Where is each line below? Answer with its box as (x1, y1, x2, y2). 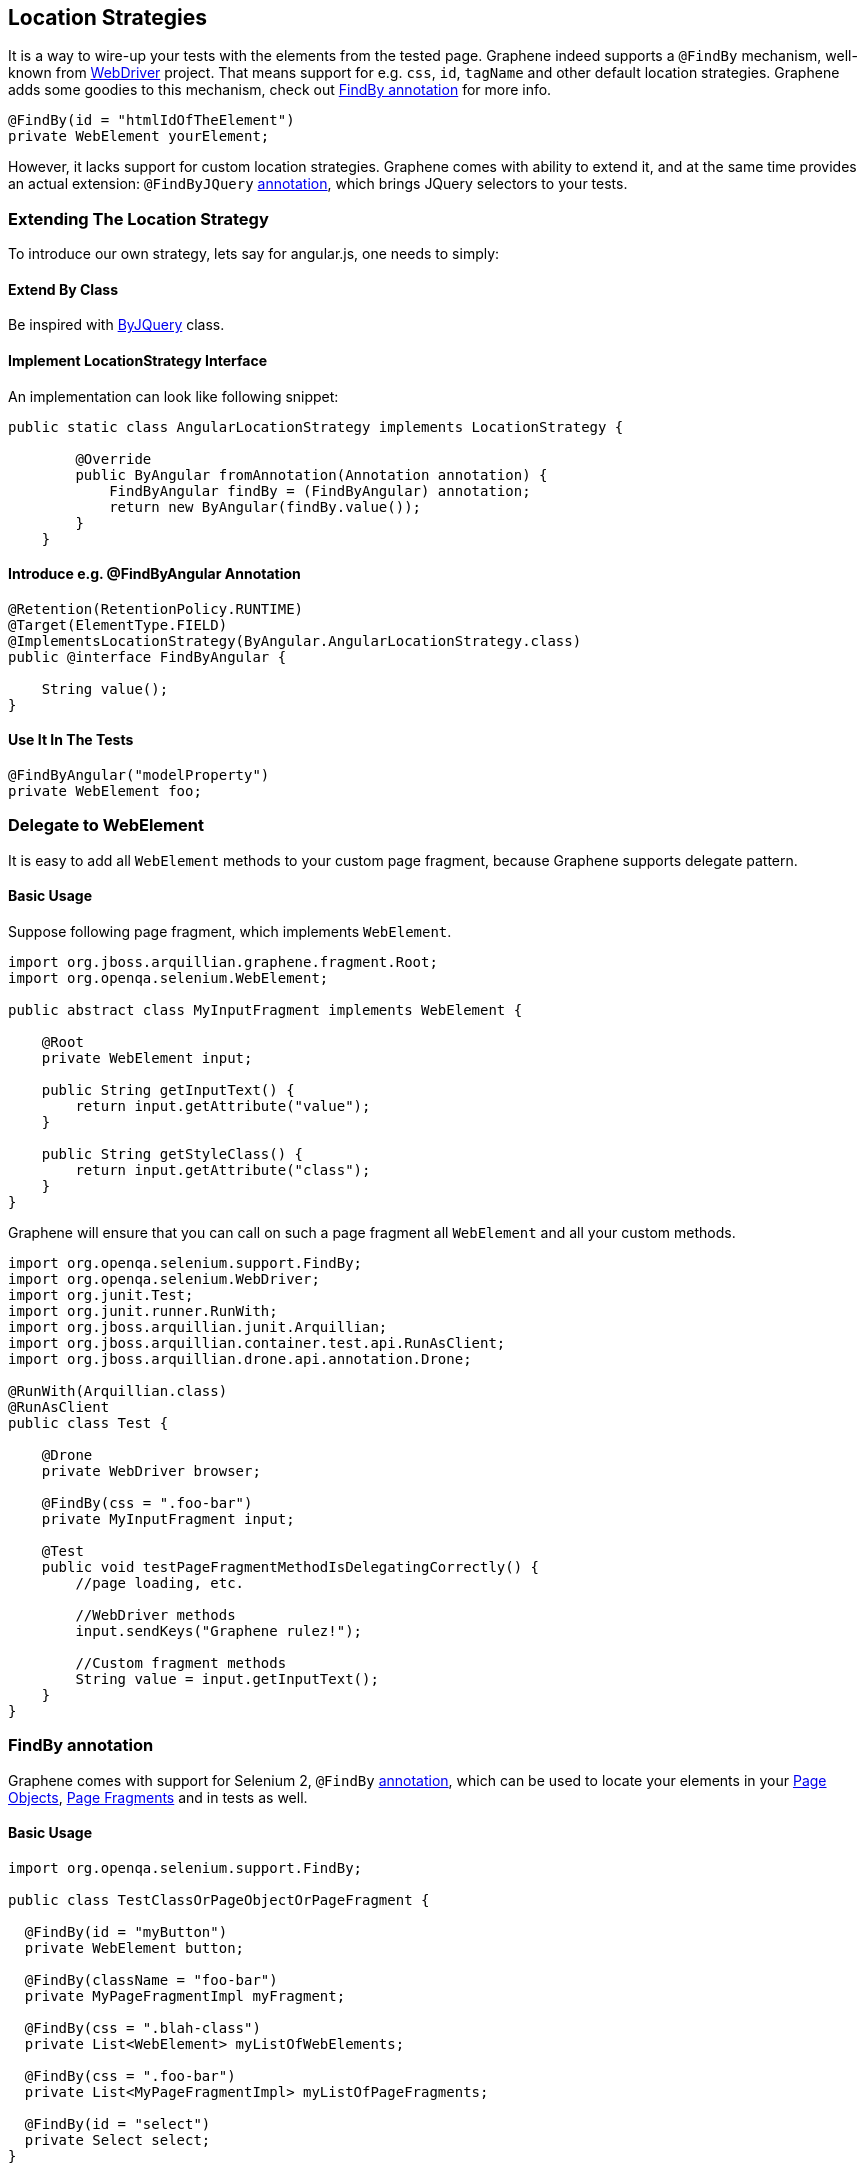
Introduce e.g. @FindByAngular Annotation (8, 565, 301, 583)
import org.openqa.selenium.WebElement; (8, 970, 329, 987)
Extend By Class (8, 280, 118, 298)
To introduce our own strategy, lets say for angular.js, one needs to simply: (8, 245, 500, 263)
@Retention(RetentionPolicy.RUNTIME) (8, 600, 304, 617)
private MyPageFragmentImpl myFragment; (24, 1987, 346, 2004)
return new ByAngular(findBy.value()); (109, 498, 422, 515)
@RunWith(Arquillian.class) (8, 1383, 228, 1400)
